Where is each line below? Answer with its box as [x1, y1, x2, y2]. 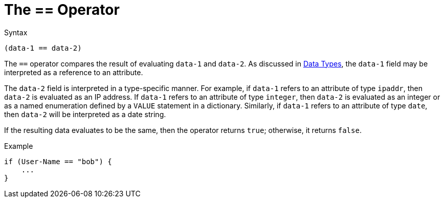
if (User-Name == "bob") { [4, 157, 112, 166]
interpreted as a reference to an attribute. [4, 68, 143, 77]
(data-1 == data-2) [4, 43, 82, 52]
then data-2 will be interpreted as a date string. [4, 109, 166, 119]
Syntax [4, 28, 28, 37]
